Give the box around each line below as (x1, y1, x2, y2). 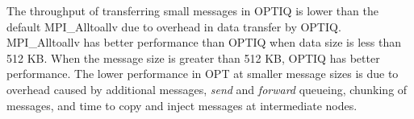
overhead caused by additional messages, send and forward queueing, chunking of (6, 80, 408, 97)
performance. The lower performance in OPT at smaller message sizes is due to (6, 65, 399, 82)
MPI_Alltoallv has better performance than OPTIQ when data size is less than (6, 34, 401, 51)
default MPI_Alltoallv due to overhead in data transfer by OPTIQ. (6, 18, 341, 35)
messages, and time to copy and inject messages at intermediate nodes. (6, 96, 358, 113)
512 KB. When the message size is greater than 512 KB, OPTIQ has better (6, 49, 380, 66)
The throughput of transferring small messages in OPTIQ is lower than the (6, 2, 378, 18)
